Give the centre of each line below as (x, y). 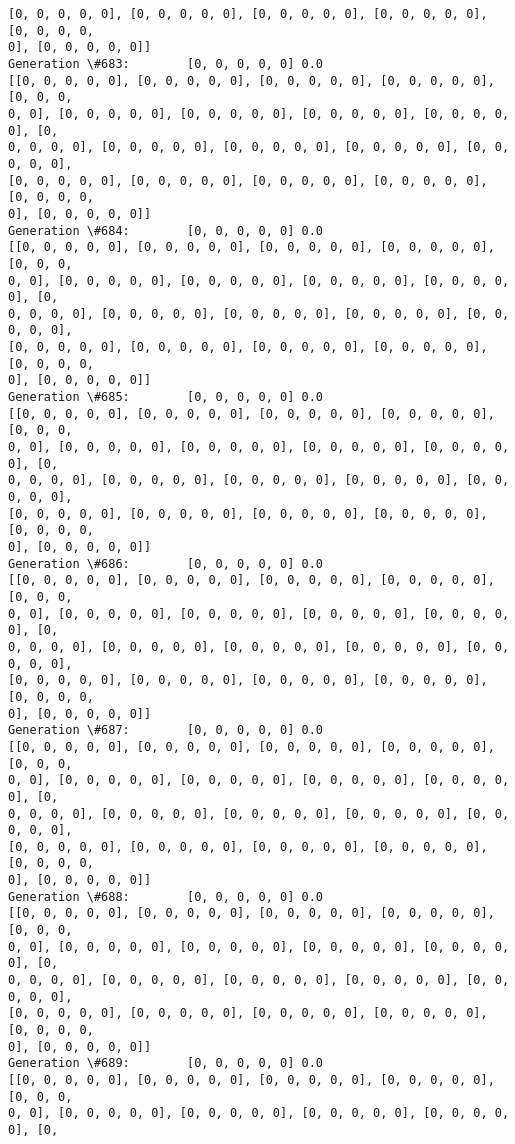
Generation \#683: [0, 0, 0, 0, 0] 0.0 (165, 63)
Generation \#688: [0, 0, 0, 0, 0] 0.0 (165, 896)
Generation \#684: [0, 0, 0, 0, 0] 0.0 (165, 230)
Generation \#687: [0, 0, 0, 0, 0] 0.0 (165, 730)
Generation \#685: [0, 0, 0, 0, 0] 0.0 (165, 397)
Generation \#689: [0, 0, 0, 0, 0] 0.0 (165, 1063)
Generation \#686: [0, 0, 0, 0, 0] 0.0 (165, 563)
